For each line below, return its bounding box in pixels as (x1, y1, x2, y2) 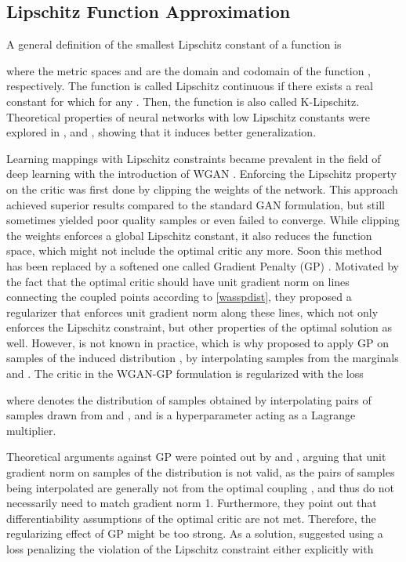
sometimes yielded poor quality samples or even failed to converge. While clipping (6, 212, 400, 228)
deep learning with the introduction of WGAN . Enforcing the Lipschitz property (6, 165, 397, 182)
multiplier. (6, 422, 56, 438)
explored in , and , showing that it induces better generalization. (6, 124, 317, 140)
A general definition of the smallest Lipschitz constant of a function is (6, 36, 342, 53)
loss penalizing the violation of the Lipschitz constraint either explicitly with (6, 541, 374, 557)
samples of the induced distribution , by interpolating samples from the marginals (6, 350, 399, 366)
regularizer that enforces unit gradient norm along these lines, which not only (6, 303, 379, 320)
